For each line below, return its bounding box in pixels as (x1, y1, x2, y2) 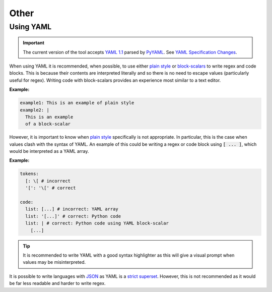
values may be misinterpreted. (23, 259, 86, 265)
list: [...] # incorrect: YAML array (25, 206, 118, 212)
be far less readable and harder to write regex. (9, 280, 106, 286)
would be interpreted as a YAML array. (9, 148, 89, 154)
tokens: (20, 171, 39, 177)
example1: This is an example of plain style (20, 100, 134, 106)
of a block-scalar (25, 121, 71, 127)
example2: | (20, 107, 50, 113)
